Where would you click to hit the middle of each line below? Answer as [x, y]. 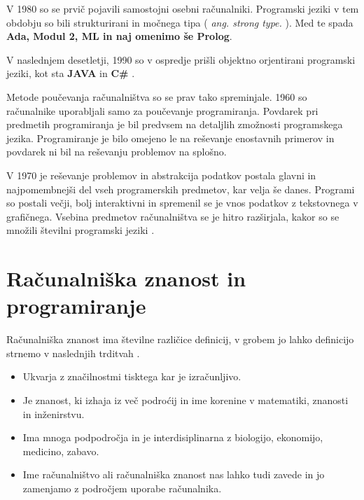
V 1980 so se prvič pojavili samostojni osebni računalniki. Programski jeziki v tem [183, 8]
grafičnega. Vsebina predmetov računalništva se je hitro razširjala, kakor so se [173, 216]
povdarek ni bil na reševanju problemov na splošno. [117, 152]
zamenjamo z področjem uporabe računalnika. [122, 488]
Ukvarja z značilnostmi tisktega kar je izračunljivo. [132, 376]
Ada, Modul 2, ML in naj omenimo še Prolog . [119, 36]
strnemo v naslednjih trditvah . [73, 353]
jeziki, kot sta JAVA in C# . [71, 73]
